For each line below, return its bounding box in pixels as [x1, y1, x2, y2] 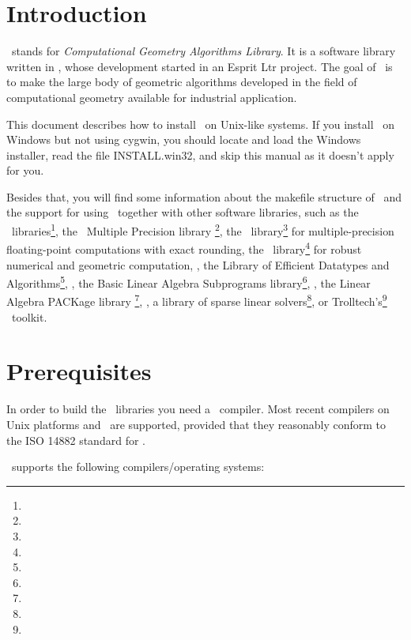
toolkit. [11, 308, 47, 325]
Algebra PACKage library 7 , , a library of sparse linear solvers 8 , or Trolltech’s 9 [6, 291, 387, 310]
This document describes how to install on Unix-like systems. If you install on [6, 115, 395, 132]
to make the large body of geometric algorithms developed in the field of [6, 73, 357, 90]
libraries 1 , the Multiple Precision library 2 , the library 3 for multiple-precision [11, 220, 394, 239]
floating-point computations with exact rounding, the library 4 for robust [6, 239, 362, 257]
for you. [6, 162, 44, 179]
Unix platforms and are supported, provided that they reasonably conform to [6, 416, 386, 432]
